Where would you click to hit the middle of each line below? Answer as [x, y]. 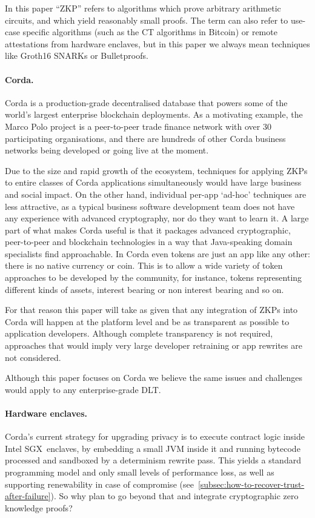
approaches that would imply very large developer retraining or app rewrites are [154, 345]
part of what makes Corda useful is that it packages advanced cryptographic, [148, 230]
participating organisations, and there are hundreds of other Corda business [145, 138]
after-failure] [28, 496]
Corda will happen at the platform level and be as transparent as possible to [147, 321]
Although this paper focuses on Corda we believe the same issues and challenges [154, 378]
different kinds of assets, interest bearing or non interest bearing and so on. [144, 289]
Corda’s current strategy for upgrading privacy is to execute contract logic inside [155, 436]
